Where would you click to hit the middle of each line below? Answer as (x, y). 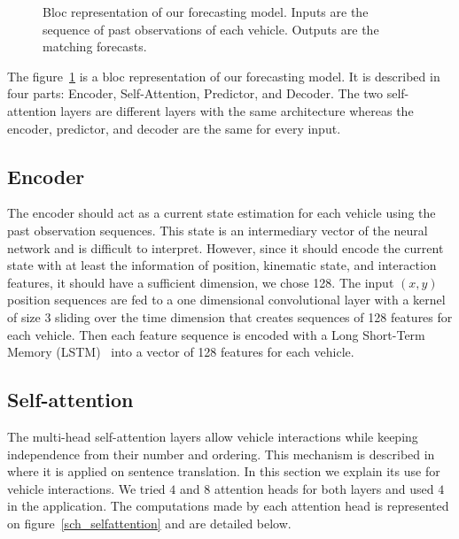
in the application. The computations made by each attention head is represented (228, 506)
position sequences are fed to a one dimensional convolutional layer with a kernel (226, 300)
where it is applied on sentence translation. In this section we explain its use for (224, 471)
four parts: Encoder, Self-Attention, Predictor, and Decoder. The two (195, 93)
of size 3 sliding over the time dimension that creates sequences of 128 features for (230, 316)
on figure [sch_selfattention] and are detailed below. (149, 523)
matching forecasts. (95, 46)
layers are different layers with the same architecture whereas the (237, 110)
